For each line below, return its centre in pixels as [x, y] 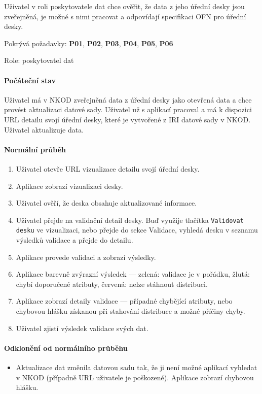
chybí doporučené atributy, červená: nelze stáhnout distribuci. [112, 284]
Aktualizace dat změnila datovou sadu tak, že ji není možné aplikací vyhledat [137, 367]
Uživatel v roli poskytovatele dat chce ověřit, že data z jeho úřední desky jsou [124, 6]
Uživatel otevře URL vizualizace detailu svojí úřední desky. [108, 168]
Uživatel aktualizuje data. [44, 129]
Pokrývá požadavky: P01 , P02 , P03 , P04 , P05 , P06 [89, 43]
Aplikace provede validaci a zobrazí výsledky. [86, 257]
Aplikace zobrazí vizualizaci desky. [69, 186]
